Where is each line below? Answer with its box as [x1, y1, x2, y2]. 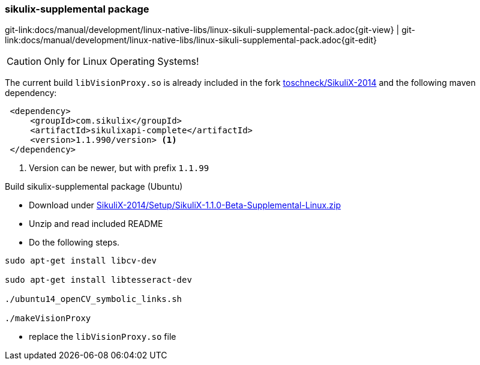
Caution [7, 55, 42, 68]
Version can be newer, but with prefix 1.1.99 [29, 163, 209, 173]
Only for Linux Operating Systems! [44, 55, 199, 68]
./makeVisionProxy [5, 313, 91, 324]
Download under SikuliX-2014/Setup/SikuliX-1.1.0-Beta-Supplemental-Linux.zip [29, 200, 341, 211]
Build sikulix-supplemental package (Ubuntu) [5, 181, 183, 192]
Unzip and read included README [29, 219, 163, 229]
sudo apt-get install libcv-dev [5, 256, 157, 266]
